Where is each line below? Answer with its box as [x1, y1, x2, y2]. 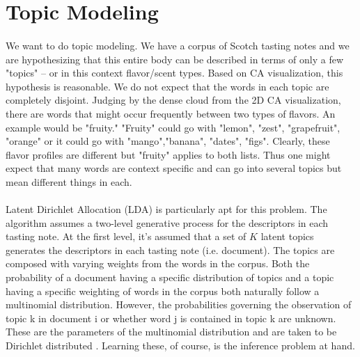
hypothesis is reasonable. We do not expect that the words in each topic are [6, 79, 329, 93]
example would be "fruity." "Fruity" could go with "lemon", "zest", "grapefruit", [6, 120, 341, 134]
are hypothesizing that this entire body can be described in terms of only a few [6, 51, 344, 66]
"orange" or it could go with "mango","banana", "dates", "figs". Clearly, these [6, 134, 330, 148]
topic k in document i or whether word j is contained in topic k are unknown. [6, 310, 336, 325]
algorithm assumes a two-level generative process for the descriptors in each [6, 215, 329, 230]
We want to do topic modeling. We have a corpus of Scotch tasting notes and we [6, 38, 350, 52]
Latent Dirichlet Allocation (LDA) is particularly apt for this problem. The [6, 202, 327, 216]
